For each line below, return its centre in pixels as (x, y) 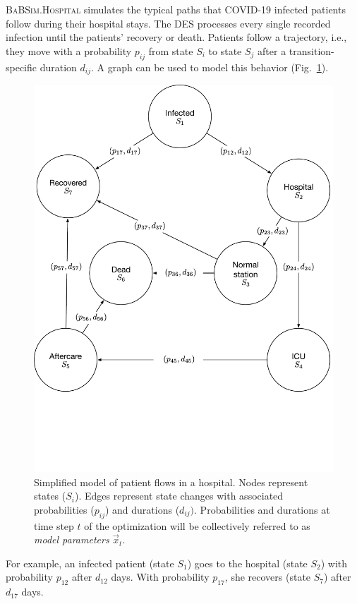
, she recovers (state (268, 577)
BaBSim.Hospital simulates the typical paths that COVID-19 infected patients (176, 9)
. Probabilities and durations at (262, 509)
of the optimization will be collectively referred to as (197, 525)
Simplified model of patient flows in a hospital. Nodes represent (171, 482)
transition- (311, 50)
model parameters (72, 539)
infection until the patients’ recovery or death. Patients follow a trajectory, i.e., (176, 37)
